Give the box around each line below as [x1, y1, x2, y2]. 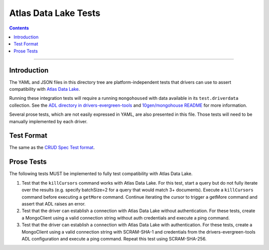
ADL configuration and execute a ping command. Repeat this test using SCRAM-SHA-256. [21, 236, 207, 242]
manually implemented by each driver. [9, 118, 88, 124]
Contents [9, 25, 29, 31]
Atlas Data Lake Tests [9, 7, 101, 18]
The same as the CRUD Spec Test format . [9, 145, 95, 151]
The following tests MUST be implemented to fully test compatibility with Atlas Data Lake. [9, 171, 193, 177]
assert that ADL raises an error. [21, 201, 86, 207]
